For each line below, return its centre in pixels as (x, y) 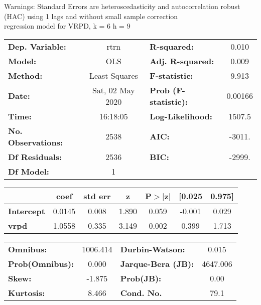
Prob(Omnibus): (41, 263)
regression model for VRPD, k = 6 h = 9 (67, 26)
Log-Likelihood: (181, 116)
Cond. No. (141, 292)
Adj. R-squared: (182, 61)
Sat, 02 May (113, 90)
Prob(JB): (141, 278)
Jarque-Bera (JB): (157, 263)
